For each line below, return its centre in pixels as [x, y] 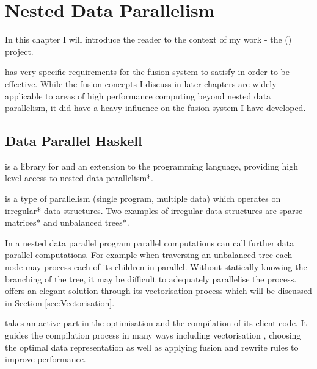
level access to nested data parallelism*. [79, 178]
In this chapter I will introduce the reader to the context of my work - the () [148, 39]
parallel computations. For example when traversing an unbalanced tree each [149, 255]
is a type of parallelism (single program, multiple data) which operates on [143, 199]
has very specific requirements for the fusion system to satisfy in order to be [147, 72]
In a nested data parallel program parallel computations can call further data [150, 242]
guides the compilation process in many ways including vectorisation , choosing [153, 335]
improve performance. [46, 359]
